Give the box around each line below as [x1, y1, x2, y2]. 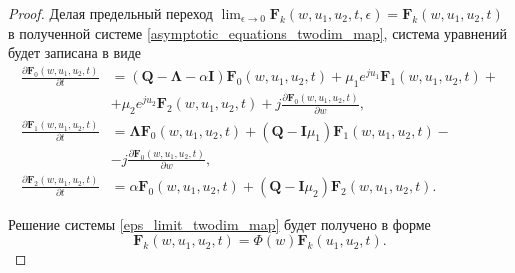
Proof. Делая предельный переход [8, 3, 213, 23]
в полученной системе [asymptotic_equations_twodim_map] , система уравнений [8, 22, 508, 43]
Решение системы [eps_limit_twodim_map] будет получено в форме [8, 213, 431, 234]
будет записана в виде [8, 42, 142, 63]
